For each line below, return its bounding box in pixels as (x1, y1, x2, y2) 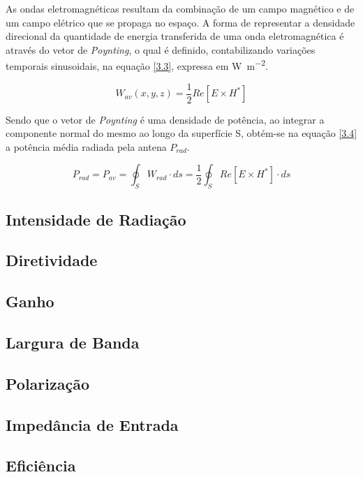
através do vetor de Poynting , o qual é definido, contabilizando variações (6, 42, 316, 57)
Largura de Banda (6, 332, 140, 353)
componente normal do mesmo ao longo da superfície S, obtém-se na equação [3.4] (6, 126, 357, 140)
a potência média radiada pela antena (6, 139, 167, 154)
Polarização (6, 372, 90, 394)
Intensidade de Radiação (6, 208, 186, 230)
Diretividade (6, 249, 98, 271)
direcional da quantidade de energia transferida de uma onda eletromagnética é (6, 29, 344, 43)
